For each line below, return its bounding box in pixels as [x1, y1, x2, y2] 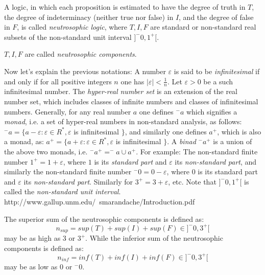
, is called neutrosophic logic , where [17, 21, 127, 32]
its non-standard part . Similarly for [23, 176, 133, 187]
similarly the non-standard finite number [4, 166, 132, 177]
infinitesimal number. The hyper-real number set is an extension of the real [4, 86, 237, 97]
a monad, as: [4, 136, 44, 147]
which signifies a [186, 106, 237, 117]
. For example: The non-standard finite [136, 146, 258, 156]
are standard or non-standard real [150, 21, 256, 32]
